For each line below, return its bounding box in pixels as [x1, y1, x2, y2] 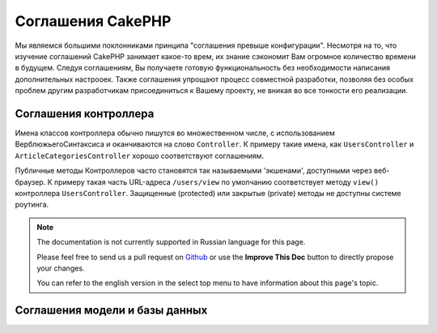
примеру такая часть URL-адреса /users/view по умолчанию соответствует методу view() [53, 177, 380, 186]
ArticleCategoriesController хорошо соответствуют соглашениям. [15, 151, 265, 160]
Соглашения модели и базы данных [15, 304, 208, 318]
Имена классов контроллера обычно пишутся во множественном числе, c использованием [15, 128, 335, 138]
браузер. [15, 177, 46, 186]
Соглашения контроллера [15, 106, 155, 121]
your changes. [36, 263, 85, 273]
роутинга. [15, 199, 49, 210]
